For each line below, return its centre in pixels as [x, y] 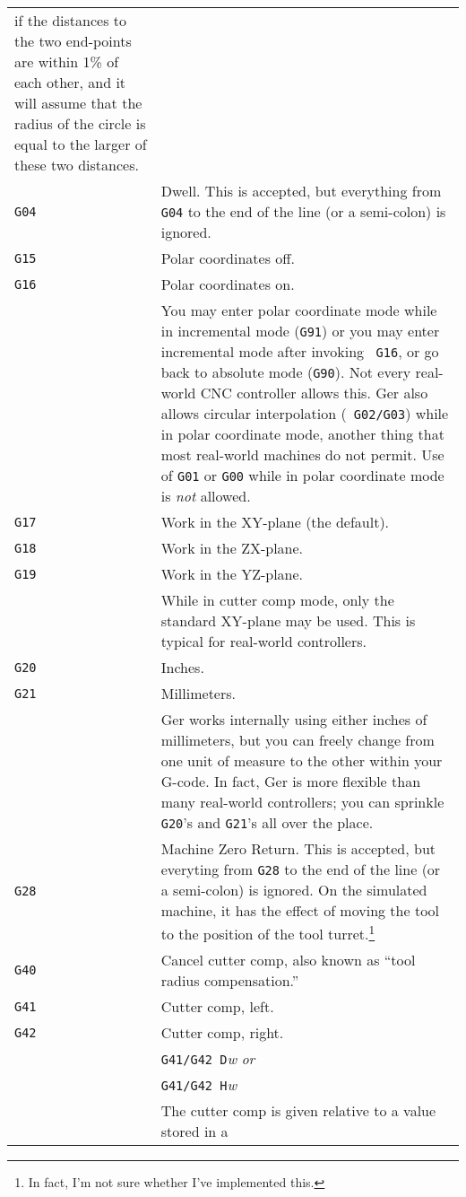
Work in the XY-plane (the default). [275, 522]
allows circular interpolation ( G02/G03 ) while [305, 413]
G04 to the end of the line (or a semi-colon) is [303, 211]
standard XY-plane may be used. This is [288, 620]
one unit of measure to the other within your [302, 760]
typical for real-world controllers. [263, 641]
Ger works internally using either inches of [294, 719]
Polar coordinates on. [228, 284]
